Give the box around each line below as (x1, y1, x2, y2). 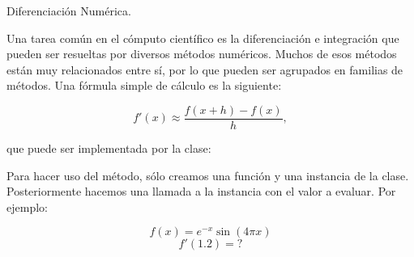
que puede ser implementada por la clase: (6, 140, 211, 157)
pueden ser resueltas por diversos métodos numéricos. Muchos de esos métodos (6, 45, 397, 62)
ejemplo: (6, 198, 48, 215)
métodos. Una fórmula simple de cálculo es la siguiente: (6, 77, 282, 94)
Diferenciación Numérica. (6, 2, 131, 19)
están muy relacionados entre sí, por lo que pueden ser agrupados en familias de (6, 61, 403, 78)
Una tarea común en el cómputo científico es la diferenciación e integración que (6, 29, 399, 46)
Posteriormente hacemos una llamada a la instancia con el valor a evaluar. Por (6, 183, 396, 200)
